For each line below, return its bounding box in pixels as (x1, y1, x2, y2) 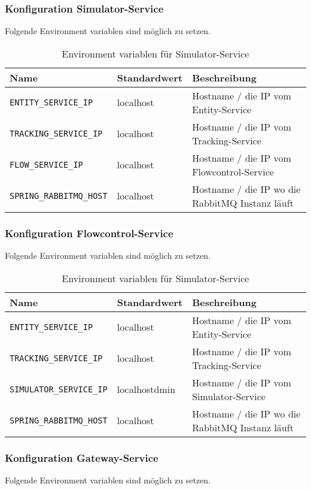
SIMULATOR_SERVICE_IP (10, 384, 108, 394)
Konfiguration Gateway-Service (5, 450, 158, 465)
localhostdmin (117, 382, 176, 397)
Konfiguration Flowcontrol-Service (5, 225, 173, 240)
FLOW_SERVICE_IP (10, 159, 83, 170)
